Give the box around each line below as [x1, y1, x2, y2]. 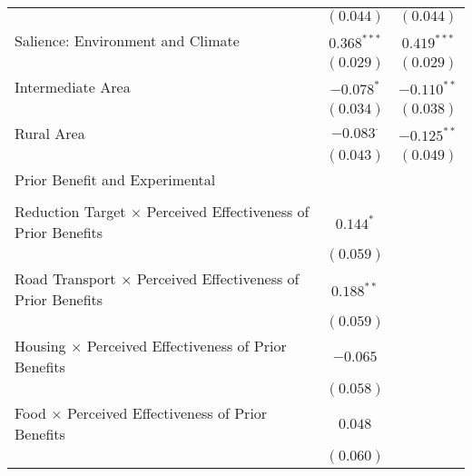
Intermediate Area [15, 76, 131, 97]
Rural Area [15, 123, 85, 144]
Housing [15, 335, 66, 356]
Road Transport [15, 268, 116, 289]
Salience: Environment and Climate [15, 30, 240, 51]
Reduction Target [15, 201, 126, 222]
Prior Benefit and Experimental [15, 169, 216, 190]
